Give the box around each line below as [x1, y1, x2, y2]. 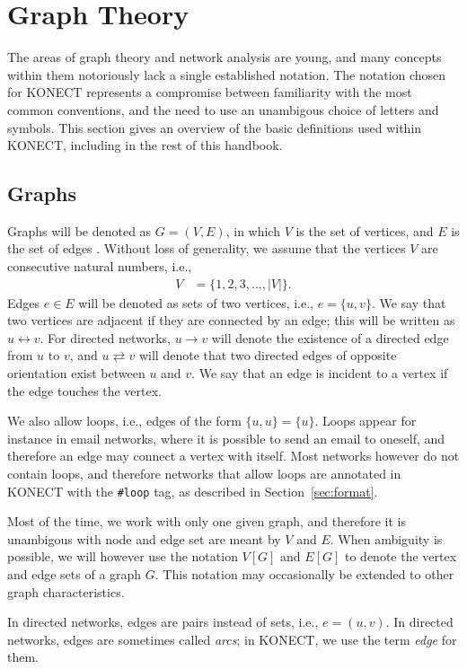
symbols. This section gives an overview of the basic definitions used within [7, 118, 422, 136]
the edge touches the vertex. [7, 381, 162, 400]
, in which [225, 221, 280, 240]
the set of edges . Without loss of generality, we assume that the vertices [7, 239, 406, 258]
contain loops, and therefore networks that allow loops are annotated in [7, 464, 401, 483]
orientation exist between [7, 364, 145, 383]
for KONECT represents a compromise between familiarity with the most [7, 83, 412, 101]
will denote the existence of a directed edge [211, 328, 449, 347]
